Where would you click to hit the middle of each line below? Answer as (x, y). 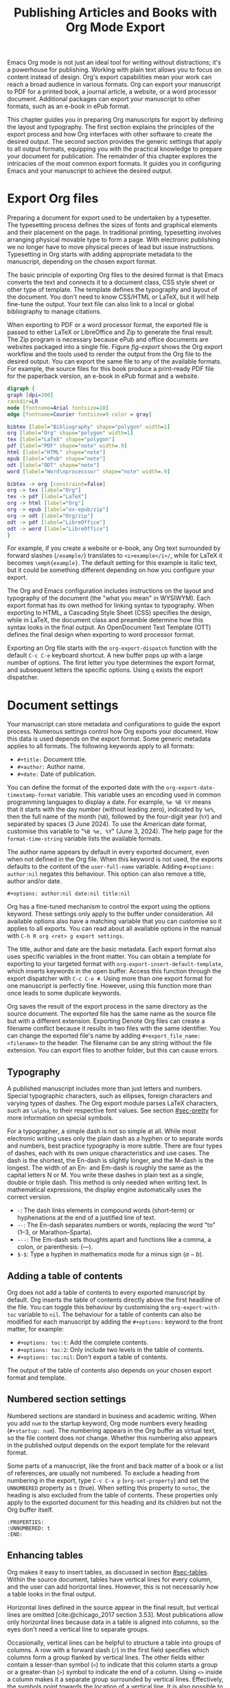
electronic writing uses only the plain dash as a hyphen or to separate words (115, 1139)
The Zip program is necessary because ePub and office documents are (108, 339)
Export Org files (53, 199)
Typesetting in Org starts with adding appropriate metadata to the (100, 254)
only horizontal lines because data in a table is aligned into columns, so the (113, 1622)
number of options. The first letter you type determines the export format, (112, 663)
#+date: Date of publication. (56, 774)
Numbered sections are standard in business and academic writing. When (112, 1415)
